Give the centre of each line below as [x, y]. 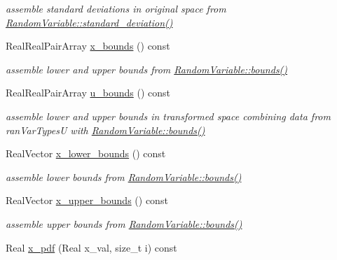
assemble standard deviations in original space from [116, 8]
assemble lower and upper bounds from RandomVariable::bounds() [147, 69]
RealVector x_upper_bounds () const [87, 200]
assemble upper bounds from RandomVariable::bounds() [124, 223]
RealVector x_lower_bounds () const [86, 153]
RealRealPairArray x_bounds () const [88, 46]
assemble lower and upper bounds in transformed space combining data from [168, 116]
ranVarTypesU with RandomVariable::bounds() [105, 130]
